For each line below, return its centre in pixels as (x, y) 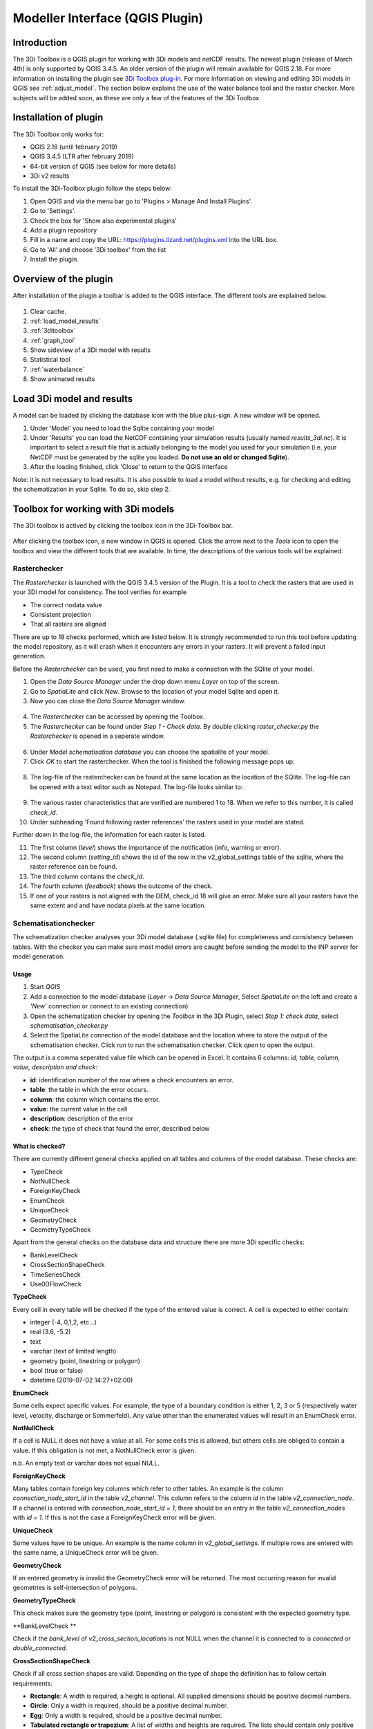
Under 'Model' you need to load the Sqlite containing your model (122, 428)
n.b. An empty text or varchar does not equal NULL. (86, 1463)
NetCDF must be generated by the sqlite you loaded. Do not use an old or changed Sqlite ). (160, 457)
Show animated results (63, 379)
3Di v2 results (50, 176)
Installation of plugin (58, 118)
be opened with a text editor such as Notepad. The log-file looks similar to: (136, 787)
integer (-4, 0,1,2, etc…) (63, 1322)
